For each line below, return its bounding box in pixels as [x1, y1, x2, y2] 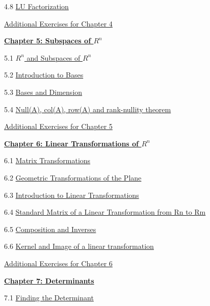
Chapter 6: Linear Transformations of [4, 138, 139, 148]
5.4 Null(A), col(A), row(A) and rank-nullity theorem [4, 104, 171, 114]
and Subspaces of [27, 52, 81, 63]
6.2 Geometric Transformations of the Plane [4, 172, 142, 183]
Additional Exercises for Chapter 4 [4, 18, 113, 29]
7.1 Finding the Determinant [4, 292, 94, 303]
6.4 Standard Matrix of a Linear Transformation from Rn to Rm [4, 207, 206, 217]
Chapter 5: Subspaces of [4, 35, 91, 46]
